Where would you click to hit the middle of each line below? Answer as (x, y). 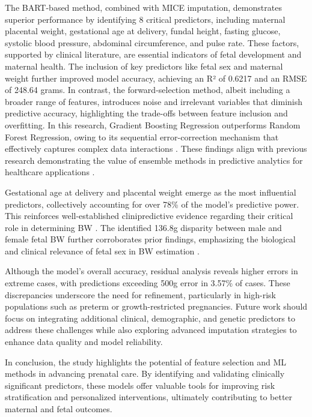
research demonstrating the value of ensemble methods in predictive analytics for (154, 160)
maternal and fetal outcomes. (59, 409)
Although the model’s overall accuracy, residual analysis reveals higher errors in (151, 271)
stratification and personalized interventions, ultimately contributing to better (149, 397)
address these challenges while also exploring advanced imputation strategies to (151, 330)
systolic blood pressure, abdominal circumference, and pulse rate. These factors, (152, 42)
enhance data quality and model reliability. (84, 342)
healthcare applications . (50, 172)
